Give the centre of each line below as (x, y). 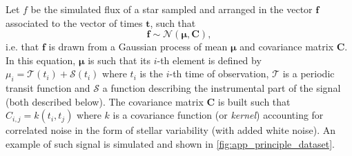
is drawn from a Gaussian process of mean (138, 47)
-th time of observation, (219, 74)
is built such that (254, 101)
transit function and (48, 88)
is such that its (119, 60)
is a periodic (309, 74)
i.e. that (22, 47)
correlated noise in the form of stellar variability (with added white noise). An (171, 130)
